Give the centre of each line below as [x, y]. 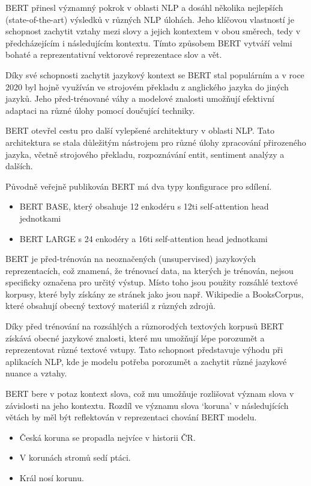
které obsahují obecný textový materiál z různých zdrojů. [110, 306]
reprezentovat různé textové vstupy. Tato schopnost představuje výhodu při [144, 350]
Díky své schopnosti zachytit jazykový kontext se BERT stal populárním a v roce [155, 74]
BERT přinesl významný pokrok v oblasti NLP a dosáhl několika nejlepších [144, 7]
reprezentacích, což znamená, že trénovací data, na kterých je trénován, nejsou [149, 270]
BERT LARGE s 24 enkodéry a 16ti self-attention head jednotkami [143, 238]
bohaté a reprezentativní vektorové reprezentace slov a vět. [114, 55]
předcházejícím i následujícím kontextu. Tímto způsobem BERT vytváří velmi [149, 42]
